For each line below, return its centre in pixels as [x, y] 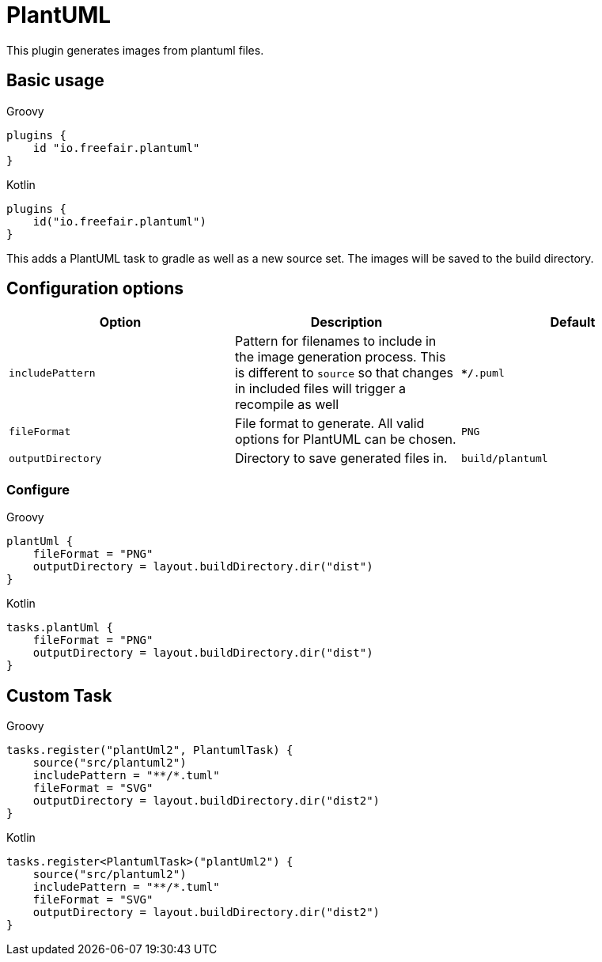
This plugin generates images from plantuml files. [135, 50]
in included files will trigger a [320, 389]
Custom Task [59, 695]
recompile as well [287, 405]
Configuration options [95, 289]
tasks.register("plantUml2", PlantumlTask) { [150, 750]
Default [573, 322]
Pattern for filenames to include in [335, 341]
